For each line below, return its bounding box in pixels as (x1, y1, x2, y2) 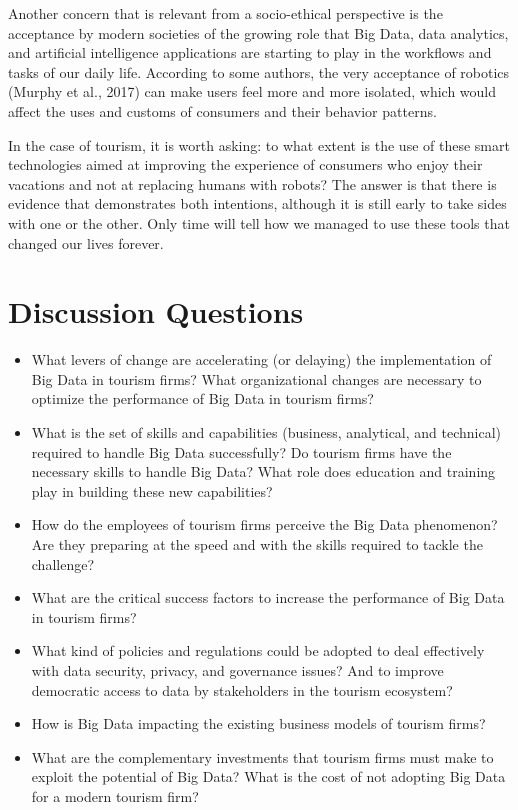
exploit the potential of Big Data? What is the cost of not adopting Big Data (31, 766, 506, 787)
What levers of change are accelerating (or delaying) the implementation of (31, 349, 492, 370)
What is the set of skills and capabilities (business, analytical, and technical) (31, 422, 502, 443)
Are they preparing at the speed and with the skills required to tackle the (31, 534, 483, 554)
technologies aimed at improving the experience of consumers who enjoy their (8, 154, 483, 175)
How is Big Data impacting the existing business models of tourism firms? (31, 713, 486, 734)
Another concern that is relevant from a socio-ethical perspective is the (8, 3, 443, 23)
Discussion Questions (8, 291, 304, 332)
